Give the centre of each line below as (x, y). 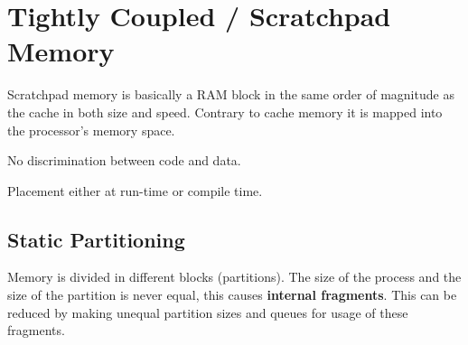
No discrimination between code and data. (124, 160)
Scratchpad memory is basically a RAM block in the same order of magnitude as (231, 94)
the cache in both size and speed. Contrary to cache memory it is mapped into (225, 112)
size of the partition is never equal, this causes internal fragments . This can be (232, 295)
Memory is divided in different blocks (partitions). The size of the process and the (234, 277)
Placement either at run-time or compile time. (135, 190)
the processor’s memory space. (91, 130)
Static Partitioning (96, 239)
